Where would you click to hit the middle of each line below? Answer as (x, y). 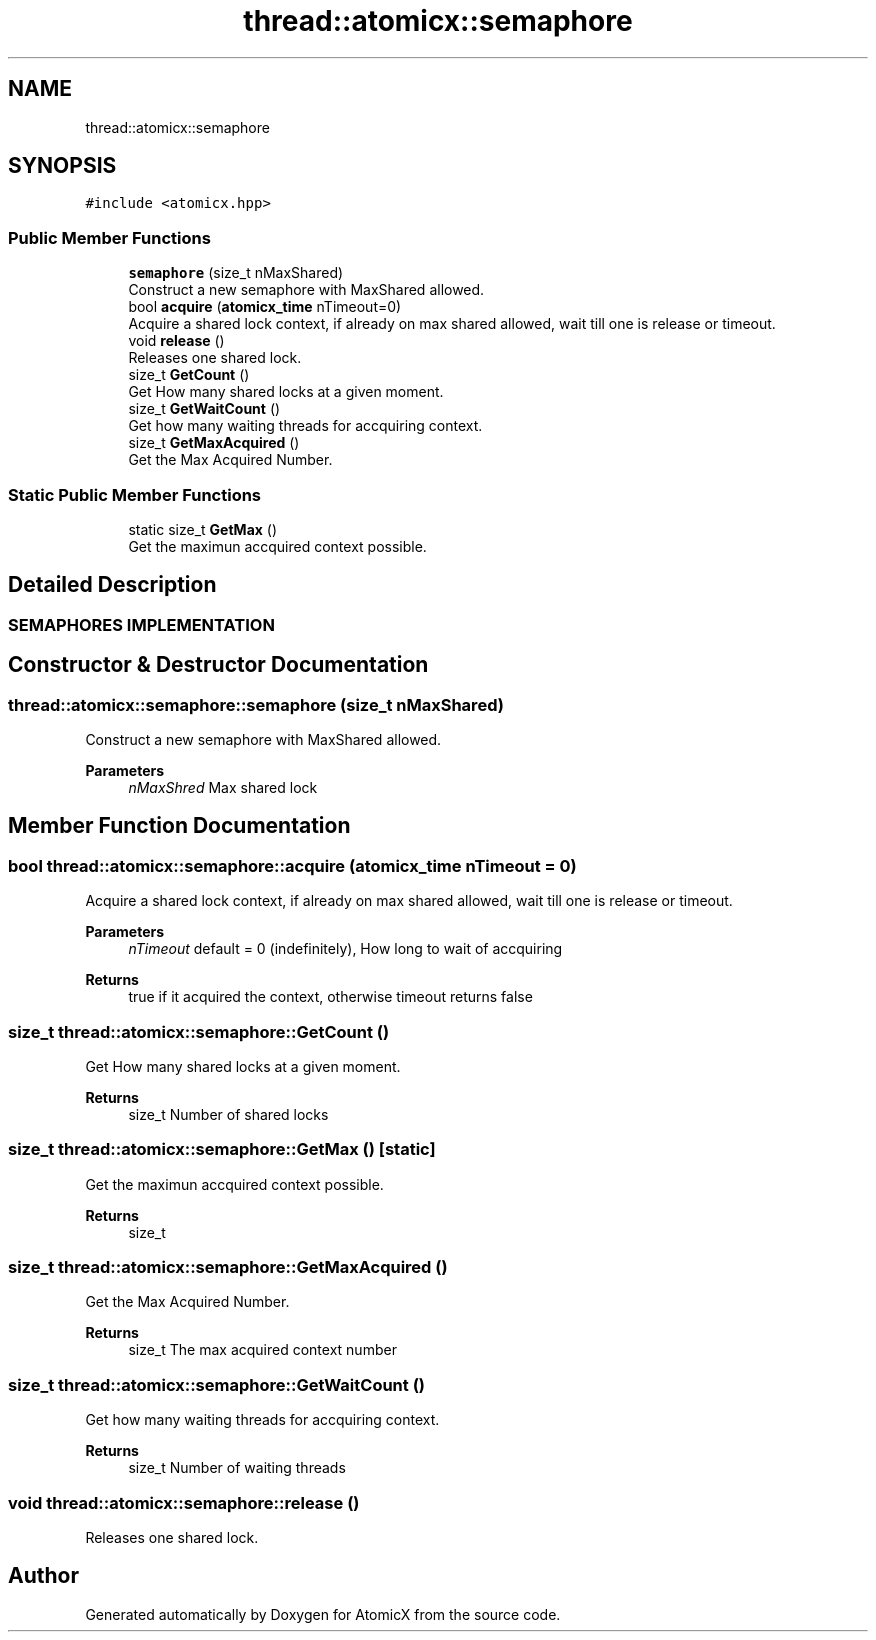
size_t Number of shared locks (228, 1114)
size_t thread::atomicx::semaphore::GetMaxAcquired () (228, 1267)
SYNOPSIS (62, 166)
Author (43, 1576)
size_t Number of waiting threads (237, 1468)
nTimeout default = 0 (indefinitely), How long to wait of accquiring (345, 949)
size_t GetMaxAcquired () (214, 443)
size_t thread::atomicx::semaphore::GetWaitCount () (216, 1384)
